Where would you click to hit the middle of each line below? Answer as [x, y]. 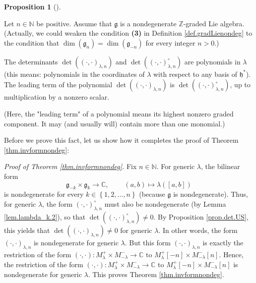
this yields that [27, 230]
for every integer [170, 42]
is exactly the [223, 242]
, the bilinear [221, 166]
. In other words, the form [198, 230]
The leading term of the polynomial [58, 85]
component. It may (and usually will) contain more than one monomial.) [115, 123]
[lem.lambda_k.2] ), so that [45, 216]
